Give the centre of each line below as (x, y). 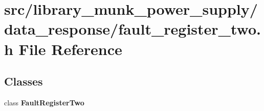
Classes (24, 81)
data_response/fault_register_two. (133, 29)
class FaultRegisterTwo (44, 102)
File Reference (70, 49)
